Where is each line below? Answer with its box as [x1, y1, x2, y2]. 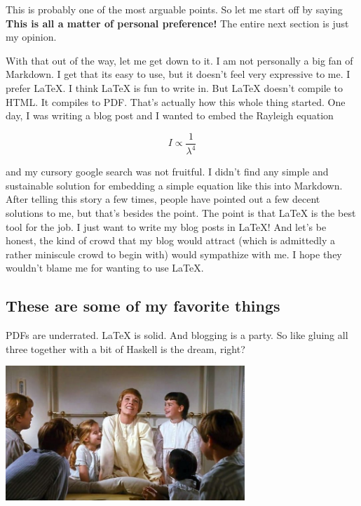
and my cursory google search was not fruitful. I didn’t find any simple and [6, 164, 329, 179]
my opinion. [6, 29, 57, 44]
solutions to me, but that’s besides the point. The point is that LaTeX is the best [6, 205, 356, 220]
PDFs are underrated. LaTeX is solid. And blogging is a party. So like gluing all [6, 328, 348, 342]
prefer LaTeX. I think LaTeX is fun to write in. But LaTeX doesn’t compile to [6, 80, 343, 95]
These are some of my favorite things [6, 295, 280, 317]
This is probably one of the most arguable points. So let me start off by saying [6, 2, 343, 16]
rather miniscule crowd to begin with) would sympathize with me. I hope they [6, 246, 342, 261]
